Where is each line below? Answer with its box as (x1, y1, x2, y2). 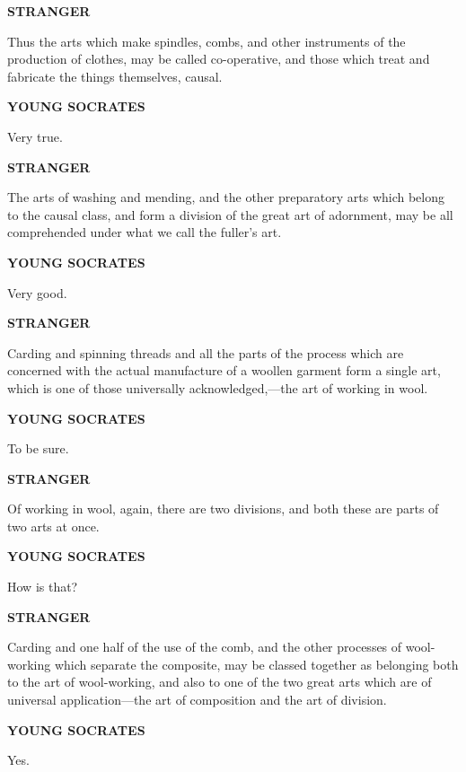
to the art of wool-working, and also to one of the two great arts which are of (7, 672, 432, 691)
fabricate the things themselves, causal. (7, 66, 223, 85)
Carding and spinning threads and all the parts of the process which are (7, 343, 404, 362)
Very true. (7, 127, 63, 145)
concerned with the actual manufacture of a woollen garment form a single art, (7, 361, 441, 380)
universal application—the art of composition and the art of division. (7, 690, 387, 709)
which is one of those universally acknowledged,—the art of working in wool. (7, 378, 428, 397)
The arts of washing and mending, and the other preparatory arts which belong (7, 188, 445, 206)
